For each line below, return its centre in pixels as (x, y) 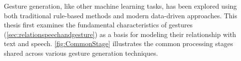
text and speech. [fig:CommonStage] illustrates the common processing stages (119, 43)
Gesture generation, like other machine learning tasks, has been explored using (120, 6)
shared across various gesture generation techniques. (81, 53)
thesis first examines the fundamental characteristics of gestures (98, 25)
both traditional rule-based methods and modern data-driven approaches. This (121, 15)
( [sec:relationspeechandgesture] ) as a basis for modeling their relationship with (120, 34)
